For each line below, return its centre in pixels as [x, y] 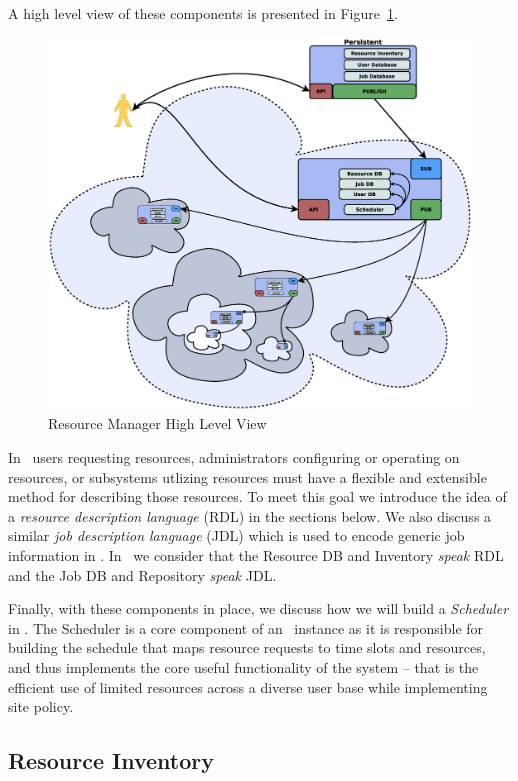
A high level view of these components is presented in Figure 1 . [203, 13]
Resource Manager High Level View [157, 423]
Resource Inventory [111, 760]
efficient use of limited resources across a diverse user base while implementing [248, 686]
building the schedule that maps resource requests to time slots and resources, [247, 647]
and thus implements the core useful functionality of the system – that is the [243, 666]
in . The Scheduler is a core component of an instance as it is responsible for [246, 627]
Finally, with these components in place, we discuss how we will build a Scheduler [258, 608]
